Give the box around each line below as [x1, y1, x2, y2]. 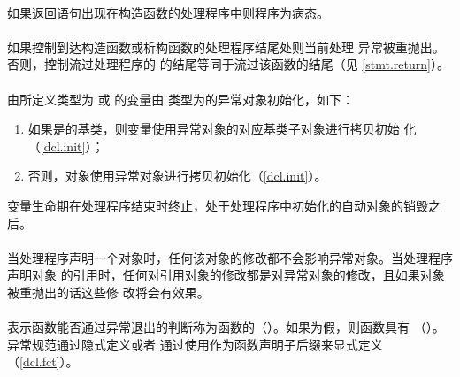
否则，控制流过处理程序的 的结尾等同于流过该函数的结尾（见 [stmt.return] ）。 [7, 55, 449, 73]
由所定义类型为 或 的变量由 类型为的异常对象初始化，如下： [7, 89, 354, 108]
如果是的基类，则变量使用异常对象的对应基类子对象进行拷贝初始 [27, 119, 400, 138]
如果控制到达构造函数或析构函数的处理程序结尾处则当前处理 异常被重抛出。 [7, 37, 445, 56]
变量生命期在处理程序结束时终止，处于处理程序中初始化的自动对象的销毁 [7, 196, 428, 214]
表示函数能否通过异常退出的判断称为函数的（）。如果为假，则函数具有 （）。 [7, 318, 445, 336]
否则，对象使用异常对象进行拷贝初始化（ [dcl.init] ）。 [27, 166, 327, 185]
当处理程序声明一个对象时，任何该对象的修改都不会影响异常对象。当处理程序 [7, 248, 453, 266]
